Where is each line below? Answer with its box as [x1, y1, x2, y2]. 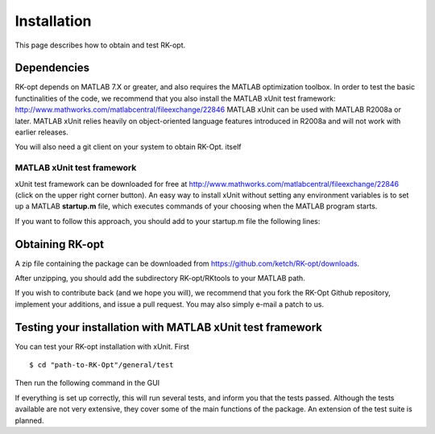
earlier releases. [14, 127, 68, 137]
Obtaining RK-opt [14, 238, 105, 251]
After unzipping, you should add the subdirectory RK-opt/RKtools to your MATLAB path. [14, 274, 305, 283]
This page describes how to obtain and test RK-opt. [14, 40, 186, 50]
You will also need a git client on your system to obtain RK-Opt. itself [14, 142, 242, 152]
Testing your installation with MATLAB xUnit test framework [14, 320, 322, 334]
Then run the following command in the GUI [14, 378, 160, 388]
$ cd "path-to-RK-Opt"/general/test [29, 361, 174, 370]
